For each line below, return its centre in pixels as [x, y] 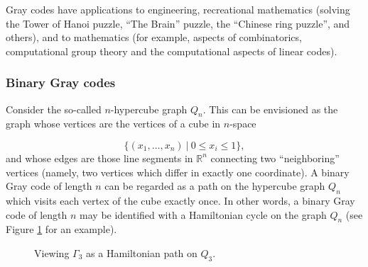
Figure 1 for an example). [61, 229]
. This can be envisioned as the [270, 109]
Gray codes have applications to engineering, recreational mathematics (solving [178, 9]
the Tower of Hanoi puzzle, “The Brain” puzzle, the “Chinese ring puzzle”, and [178, 23]
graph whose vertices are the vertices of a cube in [113, 124]
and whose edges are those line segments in [99, 158]
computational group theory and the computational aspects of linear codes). [172, 51]
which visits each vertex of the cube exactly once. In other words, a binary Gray [180, 200]
